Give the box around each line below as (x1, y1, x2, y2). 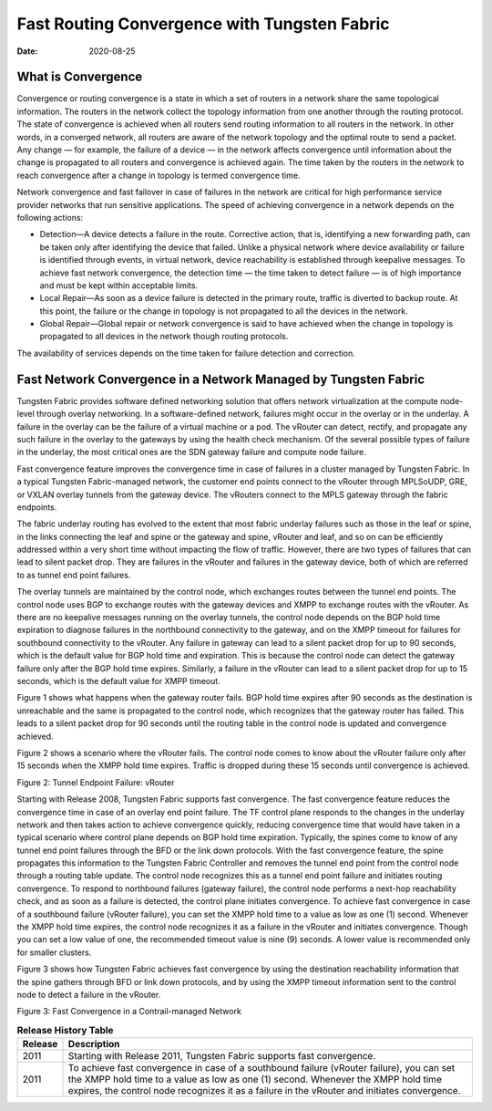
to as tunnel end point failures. (16, 569, 131, 580)
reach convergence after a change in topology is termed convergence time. (16, 170, 301, 181)
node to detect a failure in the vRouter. (16, 989, 161, 1000)
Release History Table (16, 1023, 114, 1036)
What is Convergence (16, 69, 143, 85)
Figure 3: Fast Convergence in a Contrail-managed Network (16, 1006, 241, 1017)
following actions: (16, 212, 84, 223)
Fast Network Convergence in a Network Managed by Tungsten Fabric (16, 371, 425, 387)
